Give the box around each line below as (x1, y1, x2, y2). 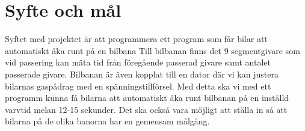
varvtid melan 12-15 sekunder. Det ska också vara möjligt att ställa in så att (5, 103, 288, 115)
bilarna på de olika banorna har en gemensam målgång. (5, 115, 210, 127)
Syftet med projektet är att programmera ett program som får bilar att (5, 32, 268, 45)
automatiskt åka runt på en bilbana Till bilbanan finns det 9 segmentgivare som (5, 44, 300, 56)
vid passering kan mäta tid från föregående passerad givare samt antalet (5, 56, 271, 69)
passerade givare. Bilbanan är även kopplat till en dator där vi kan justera (5, 67, 279, 80)
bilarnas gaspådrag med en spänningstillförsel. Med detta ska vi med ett (5, 79, 271, 92)
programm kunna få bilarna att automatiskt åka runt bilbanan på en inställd (5, 91, 289, 104)
